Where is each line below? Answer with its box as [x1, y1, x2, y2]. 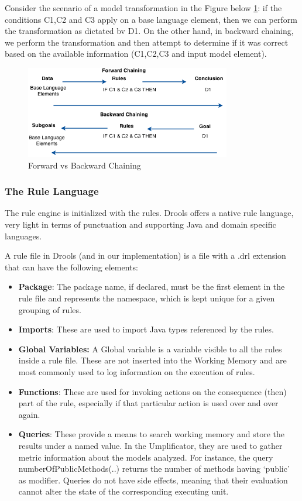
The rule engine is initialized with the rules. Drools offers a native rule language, [5, 207, 294, 219]
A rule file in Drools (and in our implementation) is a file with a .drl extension [5, 249, 286, 262]
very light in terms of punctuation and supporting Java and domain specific [5, 218, 276, 231]
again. [18, 408, 40, 420]
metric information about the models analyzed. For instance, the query [18, 451, 273, 463]
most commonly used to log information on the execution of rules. [18, 365, 255, 378]
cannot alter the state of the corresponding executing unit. [18, 485, 229, 497]
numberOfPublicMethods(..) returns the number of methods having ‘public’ [18, 462, 290, 475]
